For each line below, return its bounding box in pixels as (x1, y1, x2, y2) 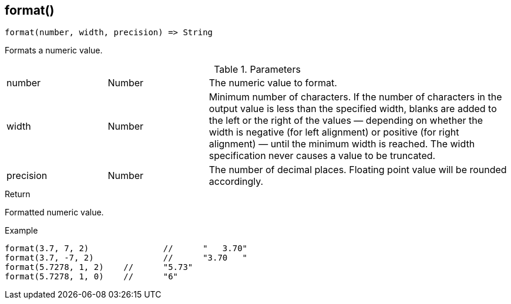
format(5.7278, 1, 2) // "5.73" (5, 262, 193, 272)
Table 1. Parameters (214, 63, 301, 76)
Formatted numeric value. (5, 207, 104, 218)
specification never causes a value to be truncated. (209, 150, 436, 162)
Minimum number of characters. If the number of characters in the (209, 91, 502, 103)
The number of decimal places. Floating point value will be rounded (209, 164, 507, 176)
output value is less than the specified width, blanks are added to (209, 103, 497, 115)
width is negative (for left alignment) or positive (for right (209, 126, 459, 139)
